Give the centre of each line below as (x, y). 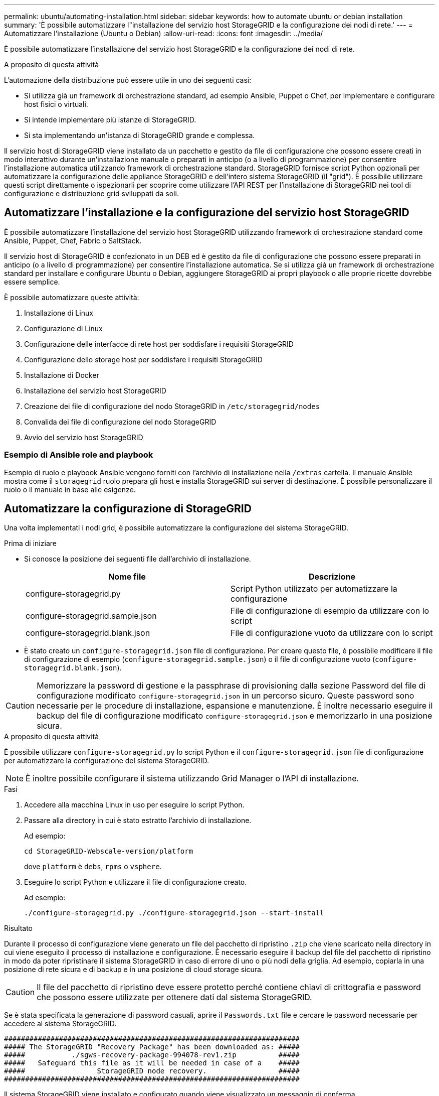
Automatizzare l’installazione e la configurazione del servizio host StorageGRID (207, 213)
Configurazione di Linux (63, 328)
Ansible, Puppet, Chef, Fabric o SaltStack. (73, 240)
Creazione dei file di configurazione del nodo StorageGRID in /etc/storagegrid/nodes (172, 406)
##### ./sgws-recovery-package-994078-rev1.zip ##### (152, 1055)
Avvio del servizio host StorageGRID (84, 437)
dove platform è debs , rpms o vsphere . (93, 867)
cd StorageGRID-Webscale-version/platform (109, 851)
